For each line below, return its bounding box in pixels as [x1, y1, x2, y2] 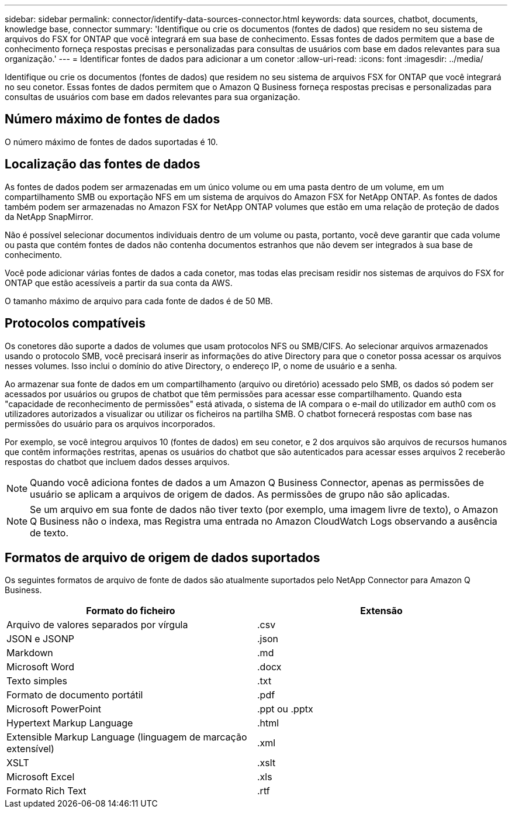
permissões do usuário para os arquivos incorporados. [5, 418, 216, 429]
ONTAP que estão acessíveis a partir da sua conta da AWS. [5, 277, 233, 288]
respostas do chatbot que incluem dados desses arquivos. [5, 456, 230, 467]
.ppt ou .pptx [257, 703, 313, 715]
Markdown [6, 647, 53, 659]
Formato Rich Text [6, 785, 87, 797]
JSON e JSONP [6, 633, 74, 645]
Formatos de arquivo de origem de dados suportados [5, 550, 320, 565]
